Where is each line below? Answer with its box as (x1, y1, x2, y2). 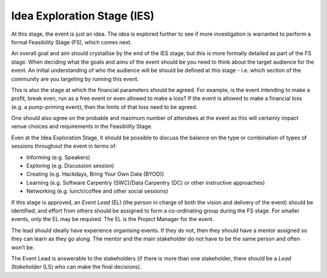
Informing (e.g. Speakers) (26, 153, 90, 161)
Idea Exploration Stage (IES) (11, 9, 154, 22)
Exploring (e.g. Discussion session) (26, 162, 114, 170)
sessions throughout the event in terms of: (11, 142, 117, 150)
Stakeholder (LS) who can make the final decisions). (11, 263, 142, 271)
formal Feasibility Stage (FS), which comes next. (11, 38, 132, 45)
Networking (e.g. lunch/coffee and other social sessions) (26, 188, 168, 195)
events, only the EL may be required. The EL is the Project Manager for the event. (11, 216, 214, 223)
